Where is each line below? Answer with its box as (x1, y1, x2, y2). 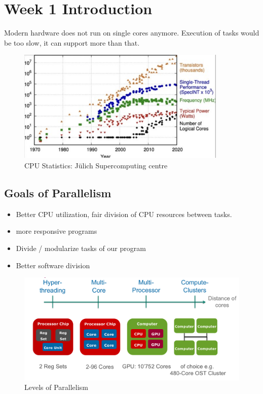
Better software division (16, 260, 90, 270)
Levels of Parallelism (24, 382, 88, 392)
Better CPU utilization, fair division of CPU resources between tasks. (16, 208, 232, 219)
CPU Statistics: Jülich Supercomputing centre (24, 160, 168, 170)
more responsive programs (16, 226, 97, 236)
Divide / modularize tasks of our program (16, 242, 146, 253)
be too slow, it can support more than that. (4, 37, 140, 48)
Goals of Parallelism (4, 185, 111, 200)
